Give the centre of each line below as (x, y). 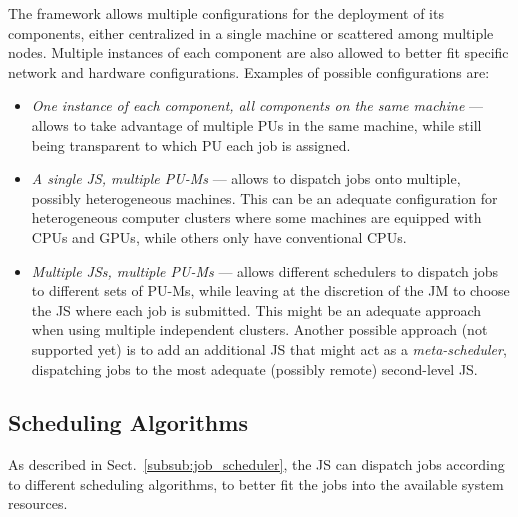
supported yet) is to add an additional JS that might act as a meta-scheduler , (269, 348)
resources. (38, 503)
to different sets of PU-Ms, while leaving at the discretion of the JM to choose (270, 290)
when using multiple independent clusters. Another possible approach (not (259, 329)
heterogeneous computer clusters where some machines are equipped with (256, 217)
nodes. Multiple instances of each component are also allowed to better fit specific (258, 52)
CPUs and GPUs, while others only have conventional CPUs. (219, 236)
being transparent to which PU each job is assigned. (191, 144)
